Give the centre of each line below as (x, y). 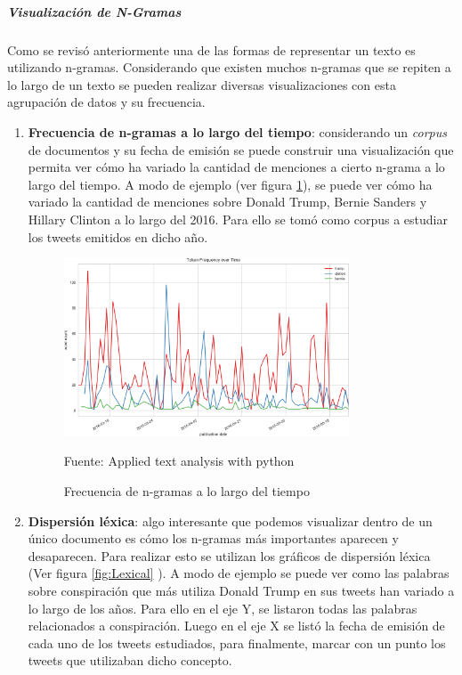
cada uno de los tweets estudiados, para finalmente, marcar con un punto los (237, 642)
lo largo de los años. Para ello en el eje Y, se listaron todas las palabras (223, 608)
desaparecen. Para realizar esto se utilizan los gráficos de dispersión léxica (229, 555)
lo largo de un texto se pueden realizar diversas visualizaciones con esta (202, 84)
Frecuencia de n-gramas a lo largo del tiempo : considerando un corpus (237, 131)
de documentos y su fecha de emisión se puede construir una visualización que (241, 149)
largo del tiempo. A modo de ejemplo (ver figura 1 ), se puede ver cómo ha (230, 184)
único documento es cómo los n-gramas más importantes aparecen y (213, 538)
